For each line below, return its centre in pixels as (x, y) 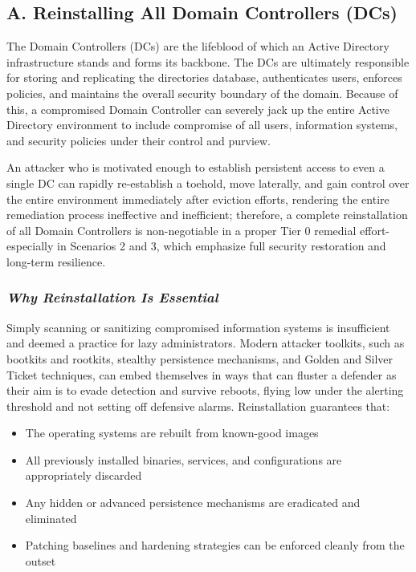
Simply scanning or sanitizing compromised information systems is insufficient (198, 327)
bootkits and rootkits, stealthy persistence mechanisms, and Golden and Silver (200, 358)
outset (41, 560)
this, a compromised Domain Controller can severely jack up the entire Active (198, 109)
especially (30, 246)
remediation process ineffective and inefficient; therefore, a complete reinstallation (207, 215)
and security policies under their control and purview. (139, 140)
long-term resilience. (56, 261)
